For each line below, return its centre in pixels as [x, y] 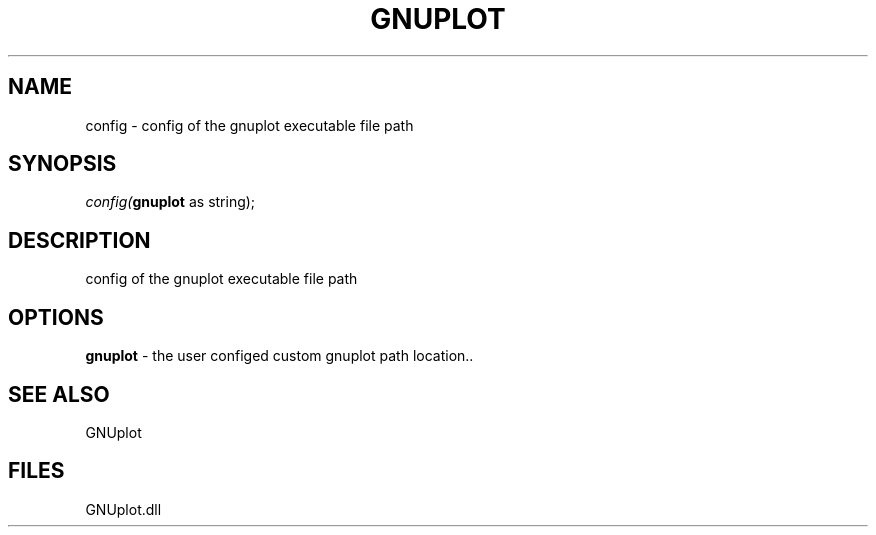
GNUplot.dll [123, 509]
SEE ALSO [59, 394]
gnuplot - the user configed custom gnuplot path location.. [279, 356]
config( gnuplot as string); [170, 202]
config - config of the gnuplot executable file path [249, 125]
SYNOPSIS [62, 164]
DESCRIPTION [79, 240]
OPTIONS [56, 317]
